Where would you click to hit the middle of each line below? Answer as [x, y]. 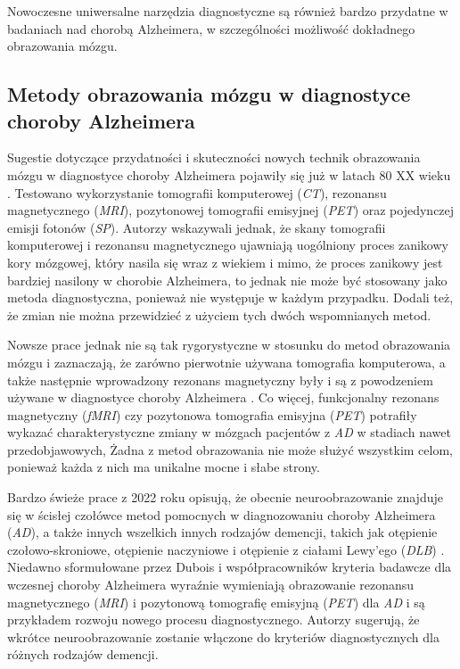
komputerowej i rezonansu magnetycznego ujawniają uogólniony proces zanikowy [228, 245]
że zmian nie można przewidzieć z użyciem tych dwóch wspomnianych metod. [219, 314]
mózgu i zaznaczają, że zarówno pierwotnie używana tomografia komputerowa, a [226, 362]
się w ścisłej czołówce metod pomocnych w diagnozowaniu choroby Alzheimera [222, 514]
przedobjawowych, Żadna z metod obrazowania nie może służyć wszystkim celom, [230, 449]
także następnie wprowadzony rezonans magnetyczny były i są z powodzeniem [220, 380]
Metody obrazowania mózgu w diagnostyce [209, 94]
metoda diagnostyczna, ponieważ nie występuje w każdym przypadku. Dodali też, [230, 297]
